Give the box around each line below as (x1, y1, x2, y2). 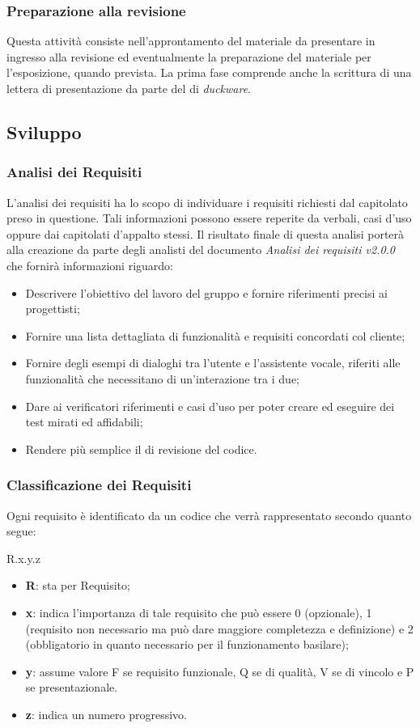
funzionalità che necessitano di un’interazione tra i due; (25, 370, 299, 387)
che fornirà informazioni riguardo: (6, 256, 173, 273)
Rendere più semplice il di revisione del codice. (25, 440, 257, 457)
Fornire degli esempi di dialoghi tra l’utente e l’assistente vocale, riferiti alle (25, 354, 401, 371)
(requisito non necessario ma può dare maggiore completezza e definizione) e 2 (25, 620, 414, 637)
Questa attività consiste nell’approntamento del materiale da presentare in (6, 32, 375, 49)
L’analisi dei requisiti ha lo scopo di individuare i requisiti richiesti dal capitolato (6, 193, 408, 210)
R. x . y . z (6, 549, 40, 566)
